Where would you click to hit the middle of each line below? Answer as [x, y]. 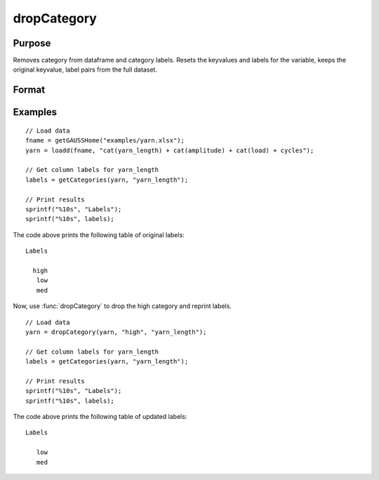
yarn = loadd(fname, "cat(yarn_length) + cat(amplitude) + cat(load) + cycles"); [170, 150]
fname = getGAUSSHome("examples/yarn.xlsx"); [105, 141]
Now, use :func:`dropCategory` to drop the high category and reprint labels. [122, 306]
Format [29, 90]
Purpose [32, 43]
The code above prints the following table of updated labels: [100, 417]
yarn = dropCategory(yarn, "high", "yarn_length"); [116, 332]
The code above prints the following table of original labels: [99, 234]
